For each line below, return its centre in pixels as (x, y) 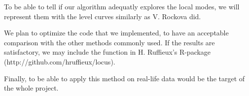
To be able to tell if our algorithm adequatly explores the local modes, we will (122, 6)
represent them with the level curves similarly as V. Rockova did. (103, 16)
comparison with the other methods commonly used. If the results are (109, 42)
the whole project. (31, 88)
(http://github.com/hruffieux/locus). (60, 61)
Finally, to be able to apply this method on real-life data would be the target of (124, 78)
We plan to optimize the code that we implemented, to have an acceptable (116, 33)
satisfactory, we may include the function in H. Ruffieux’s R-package (107, 52)
